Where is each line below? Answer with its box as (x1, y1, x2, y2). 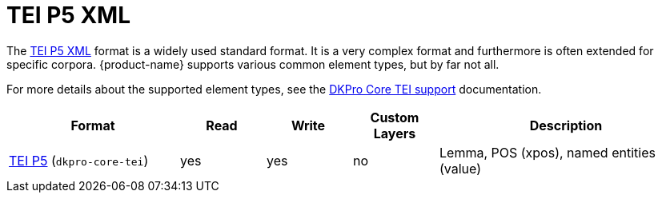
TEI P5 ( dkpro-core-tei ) (9, 152, 149, 169)
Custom (370, 109, 419, 125)
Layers (373, 125, 416, 141)
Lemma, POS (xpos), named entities (439, 144, 656, 161)
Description (529, 117, 603, 133)
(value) (439, 160, 482, 177)
